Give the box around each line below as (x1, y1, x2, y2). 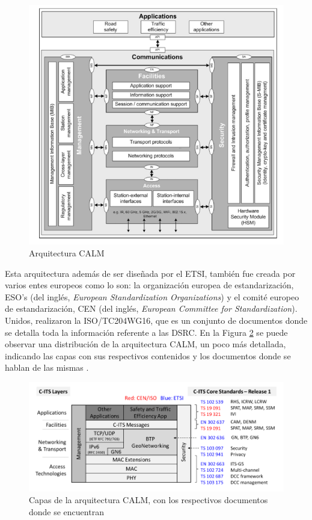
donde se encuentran (29, 505, 104, 518)
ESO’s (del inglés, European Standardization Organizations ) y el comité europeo (5, 290, 299, 303)
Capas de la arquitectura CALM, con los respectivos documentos (29, 494, 268, 506)
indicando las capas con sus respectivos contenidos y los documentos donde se (5, 349, 291, 362)
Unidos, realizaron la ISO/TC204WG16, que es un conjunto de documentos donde (5, 314, 308, 326)
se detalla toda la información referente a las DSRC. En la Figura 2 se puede (5, 326, 288, 338)
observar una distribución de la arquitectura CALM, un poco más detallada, (5, 338, 286, 350)
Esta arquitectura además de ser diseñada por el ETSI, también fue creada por (5, 267, 296, 279)
